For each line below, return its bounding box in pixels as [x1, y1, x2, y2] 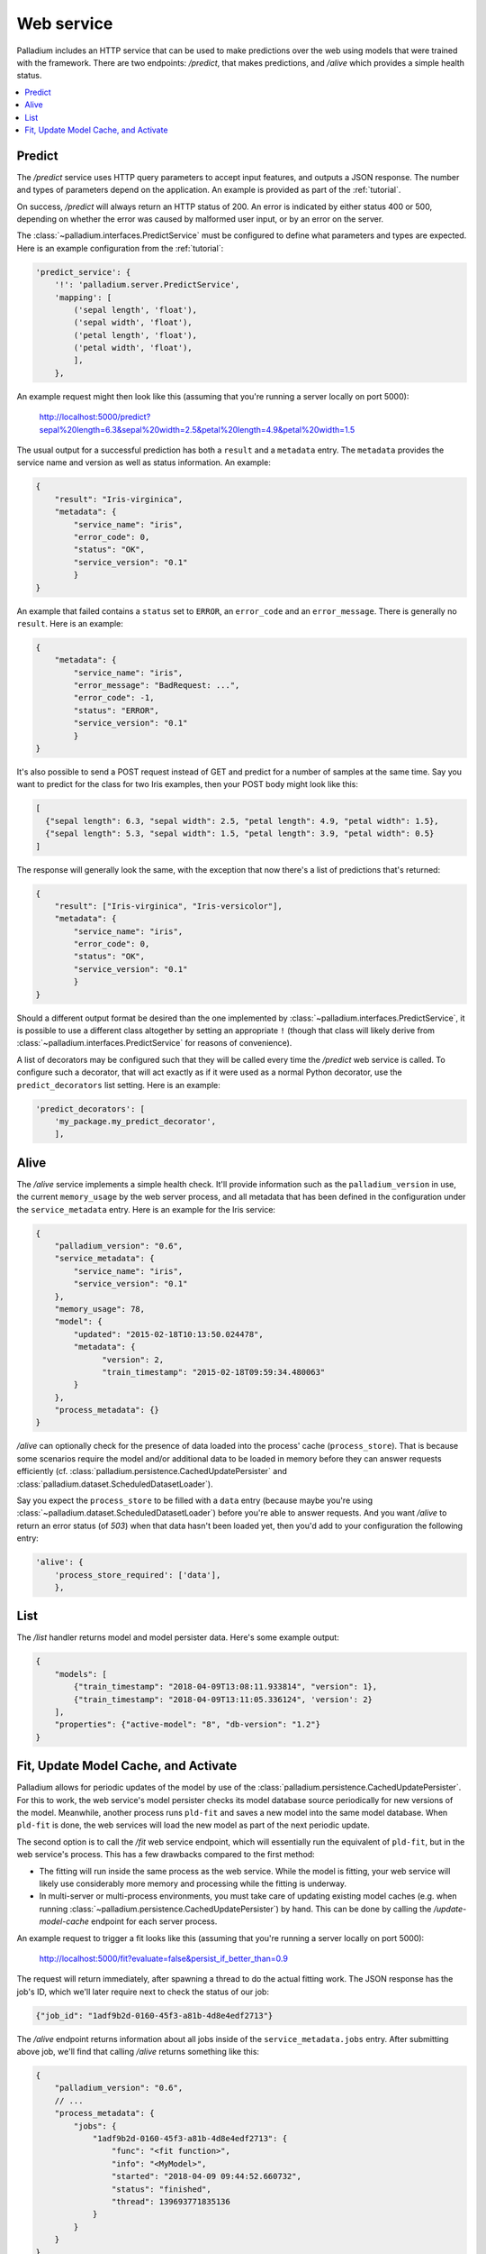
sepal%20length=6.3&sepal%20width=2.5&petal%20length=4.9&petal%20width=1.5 [39, 424, 355, 435]
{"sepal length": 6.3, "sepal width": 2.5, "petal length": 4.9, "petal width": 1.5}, [45, 816, 440, 826]
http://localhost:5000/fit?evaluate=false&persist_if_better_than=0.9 [39, 1953, 288, 1964]
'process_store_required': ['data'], [54, 1570, 221, 1580]
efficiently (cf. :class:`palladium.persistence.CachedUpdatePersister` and [16, 1466, 287, 1477]
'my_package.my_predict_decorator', [54, 1116, 216, 1126]
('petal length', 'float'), [73, 330, 198, 340]
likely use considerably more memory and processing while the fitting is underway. [39, 1878, 346, 1889]
